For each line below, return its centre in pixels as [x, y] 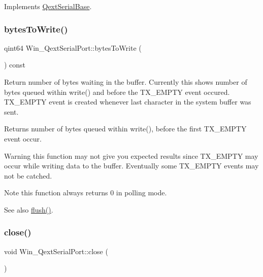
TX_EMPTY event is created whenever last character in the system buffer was [128, 102]
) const [15, 65]
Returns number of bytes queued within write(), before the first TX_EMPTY [125, 129]
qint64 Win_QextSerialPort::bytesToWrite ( [73, 47]
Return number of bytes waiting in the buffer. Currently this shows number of [126, 82]
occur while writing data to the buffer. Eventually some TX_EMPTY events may [131, 166]
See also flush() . [29, 209]
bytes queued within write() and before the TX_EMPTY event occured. [117, 92]
